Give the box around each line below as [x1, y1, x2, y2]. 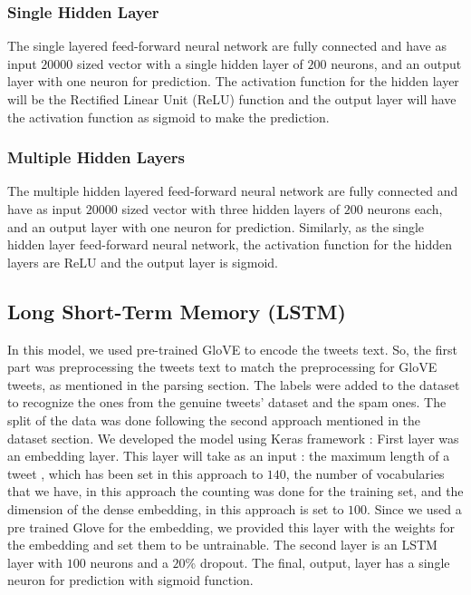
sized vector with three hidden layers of [121, 200, 341, 218]
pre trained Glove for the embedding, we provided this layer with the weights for [7, 517, 455, 536]
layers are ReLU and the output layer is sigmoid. [7, 252, 278, 271]
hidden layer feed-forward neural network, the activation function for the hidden [7, 235, 453, 254]
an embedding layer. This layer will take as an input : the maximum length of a [7, 446, 450, 465]
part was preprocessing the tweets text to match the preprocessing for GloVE [7, 357, 437, 376]
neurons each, [367, 200, 443, 218]
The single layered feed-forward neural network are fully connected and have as [7, 36, 447, 55]
